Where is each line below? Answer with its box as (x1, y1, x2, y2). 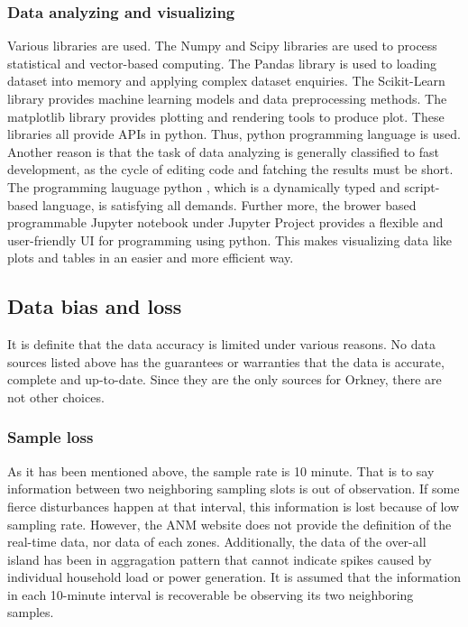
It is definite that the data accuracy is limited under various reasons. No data (7, 335, 436, 354)
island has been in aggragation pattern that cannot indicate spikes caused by (7, 549, 432, 568)
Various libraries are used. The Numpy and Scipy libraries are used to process (7, 36, 437, 55)
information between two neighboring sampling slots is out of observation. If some (7, 479, 460, 498)
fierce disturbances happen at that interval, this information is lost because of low (7, 496, 460, 515)
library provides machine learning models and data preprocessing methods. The (7, 89, 447, 107)
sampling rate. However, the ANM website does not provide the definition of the (7, 514, 452, 533)
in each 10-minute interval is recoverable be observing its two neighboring (7, 585, 414, 604)
